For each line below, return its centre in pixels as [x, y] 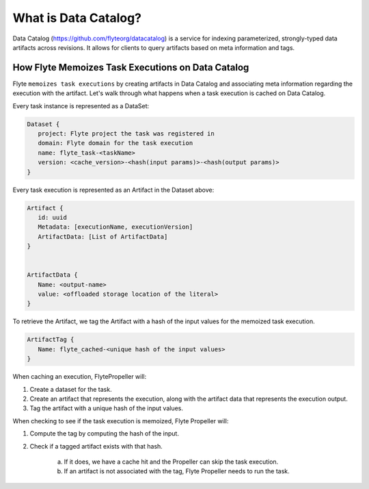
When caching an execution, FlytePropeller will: [80, 377]
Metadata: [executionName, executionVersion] [115, 227]
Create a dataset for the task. [71, 389]
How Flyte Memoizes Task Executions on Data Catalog [131, 67]
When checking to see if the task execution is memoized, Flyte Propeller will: [121, 421]
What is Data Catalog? [77, 18]
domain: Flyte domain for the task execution [115, 143]
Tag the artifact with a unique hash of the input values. [107, 408]
